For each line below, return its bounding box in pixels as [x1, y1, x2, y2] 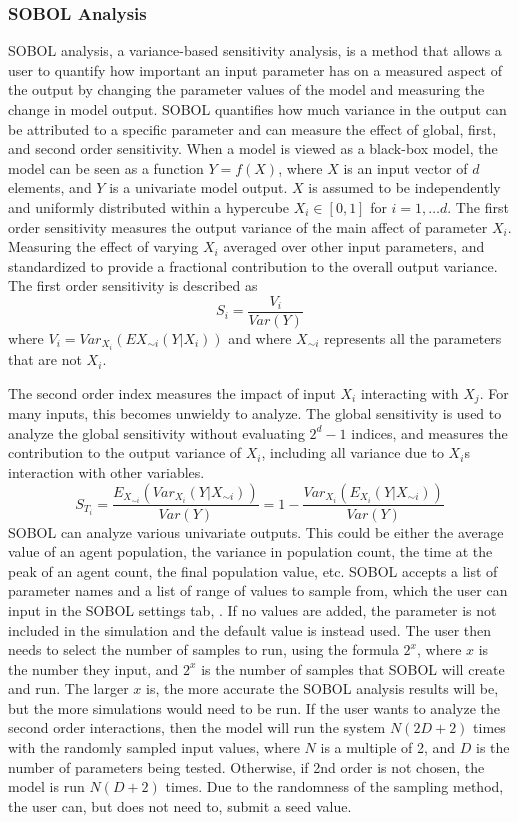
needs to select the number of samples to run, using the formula [8, 639, 399, 660]
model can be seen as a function [8, 157, 204, 178]
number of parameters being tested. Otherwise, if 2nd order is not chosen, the [8, 756, 485, 777]
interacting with [360, 382, 459, 403]
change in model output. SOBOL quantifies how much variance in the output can [8, 99, 507, 119]
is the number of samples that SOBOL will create [201, 658, 505, 679]
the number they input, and [8, 658, 179, 679]
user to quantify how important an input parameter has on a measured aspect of [8, 59, 503, 80]
